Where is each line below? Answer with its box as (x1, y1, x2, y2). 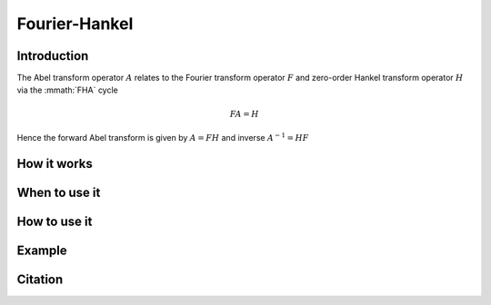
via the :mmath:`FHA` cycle (16, 84, 118, 95)
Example (16, 242, 67, 258)
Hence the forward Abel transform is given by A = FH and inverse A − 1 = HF (16, 132, 309, 143)
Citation (16, 271, 64, 287)
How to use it (16, 213, 93, 229)
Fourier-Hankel (16, 14, 134, 34)
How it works (16, 155, 93, 172)
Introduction (16, 48, 89, 64)
